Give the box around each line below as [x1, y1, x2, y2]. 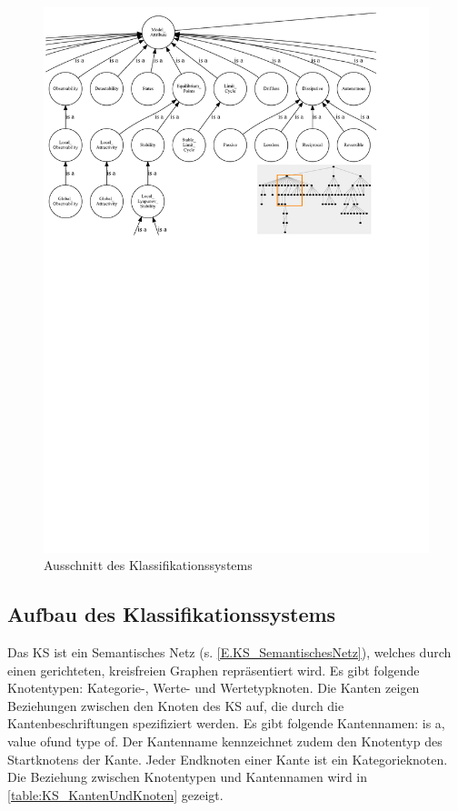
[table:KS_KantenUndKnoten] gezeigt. [7, 785, 224, 804]
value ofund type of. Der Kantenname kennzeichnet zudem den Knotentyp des [7, 732, 443, 751]
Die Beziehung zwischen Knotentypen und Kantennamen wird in [7, 767, 368, 786]
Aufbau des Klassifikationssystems [7, 600, 336, 628]
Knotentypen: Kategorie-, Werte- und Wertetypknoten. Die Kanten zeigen [7, 678, 420, 697]
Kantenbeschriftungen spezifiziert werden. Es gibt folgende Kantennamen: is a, [7, 714, 445, 733]
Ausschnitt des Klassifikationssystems [44, 556, 253, 575]
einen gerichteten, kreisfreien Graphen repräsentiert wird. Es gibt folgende [7, 660, 420, 679]
